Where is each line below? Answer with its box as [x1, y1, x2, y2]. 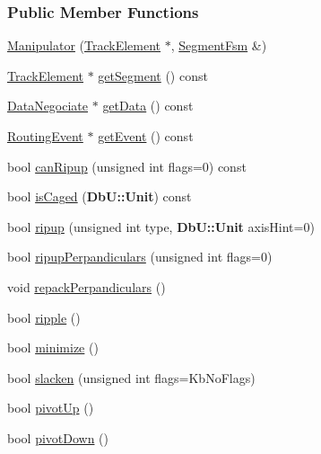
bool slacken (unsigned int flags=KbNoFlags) [7, 368, 256, 387]
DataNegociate [7, 96, 89, 115]
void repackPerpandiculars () [7, 277, 166, 296]
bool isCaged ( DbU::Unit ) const [7, 187, 192, 206]
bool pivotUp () [7, 398, 94, 417]
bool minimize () [7, 338, 99, 357]
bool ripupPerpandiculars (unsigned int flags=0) [7, 247, 273, 266]
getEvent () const [98, 127, 194, 145]
